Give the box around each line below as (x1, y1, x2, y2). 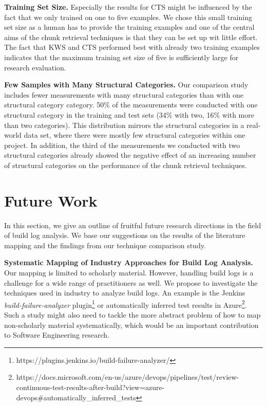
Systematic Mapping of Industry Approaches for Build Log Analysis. (4, 257, 253, 268)
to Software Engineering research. (4, 329, 109, 340)
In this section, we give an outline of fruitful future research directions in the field (4, 219, 261, 230)
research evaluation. (4, 62, 66, 72)
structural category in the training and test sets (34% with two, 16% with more (4, 109, 254, 120)
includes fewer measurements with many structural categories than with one (4, 89, 244, 100)
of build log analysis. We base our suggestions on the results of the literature (4, 230, 245, 241)
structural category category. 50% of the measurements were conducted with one (4, 99, 258, 110)
